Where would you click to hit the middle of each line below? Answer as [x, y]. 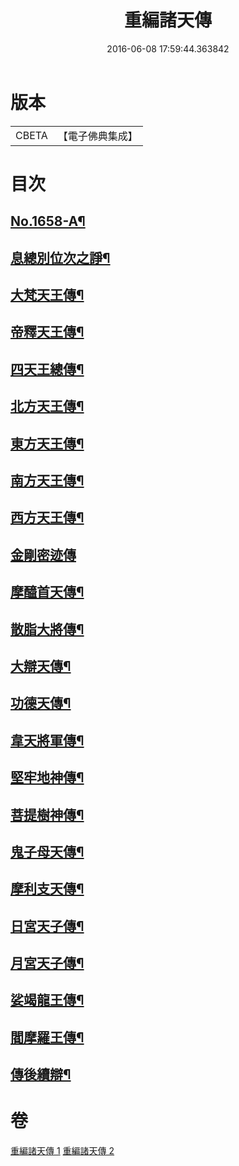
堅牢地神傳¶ [47, 777]
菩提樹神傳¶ [47, 814]
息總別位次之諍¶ [60, 257]
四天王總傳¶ [47, 369]
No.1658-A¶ [48, 221]
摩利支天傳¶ [47, 889]
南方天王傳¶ [47, 480]
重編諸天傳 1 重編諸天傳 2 [62, 1151]
